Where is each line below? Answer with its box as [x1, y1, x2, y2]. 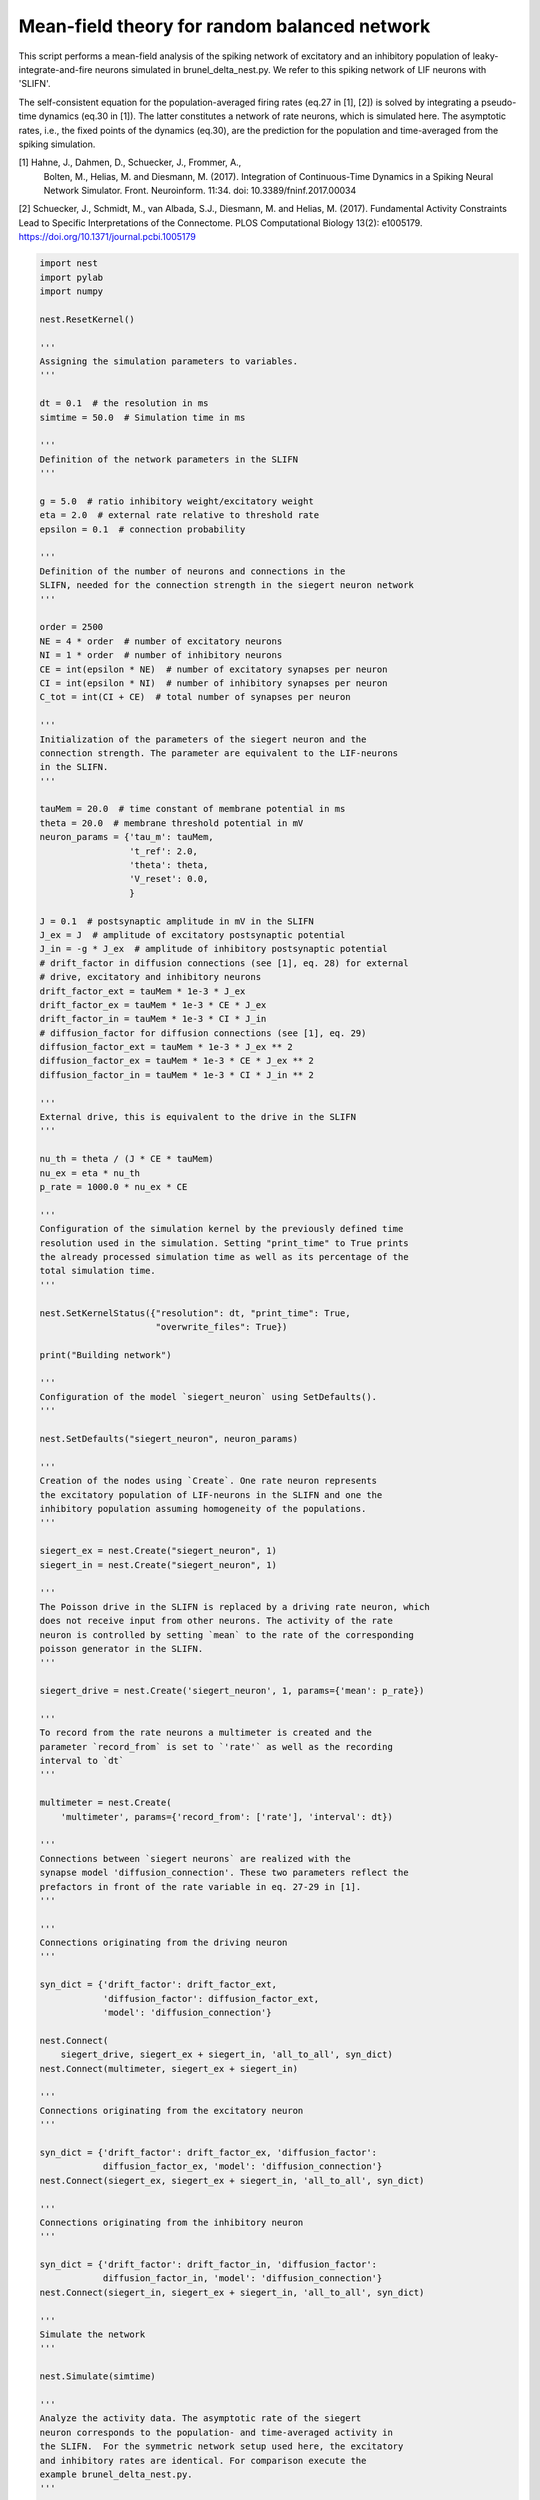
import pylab [39, 271, 104, 283]
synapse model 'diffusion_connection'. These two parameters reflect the [39, 1867, 409, 1879]
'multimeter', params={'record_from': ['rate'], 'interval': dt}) [60, 1811, 394, 1822]
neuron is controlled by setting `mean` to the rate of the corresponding [39, 1629, 415, 1640]
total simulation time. [39, 1265, 157, 1277]
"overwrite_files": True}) [155, 1321, 288, 1332]
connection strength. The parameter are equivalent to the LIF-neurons [39, 747, 399, 759]
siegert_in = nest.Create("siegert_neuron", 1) [39, 1559, 277, 1570]
